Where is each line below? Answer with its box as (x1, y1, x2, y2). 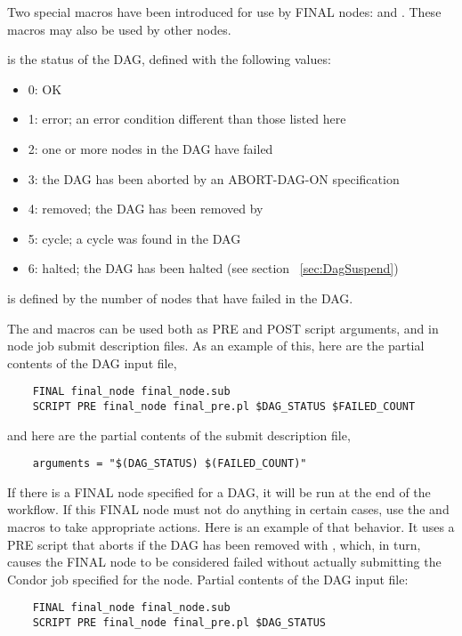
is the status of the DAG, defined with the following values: (7, 50, 331, 68)
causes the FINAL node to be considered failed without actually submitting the (7, 552, 442, 571)
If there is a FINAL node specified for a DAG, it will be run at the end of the (7, 482, 431, 501)
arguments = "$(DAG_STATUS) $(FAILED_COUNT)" (32, 457, 307, 471)
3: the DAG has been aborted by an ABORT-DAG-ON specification (28, 169, 400, 188)
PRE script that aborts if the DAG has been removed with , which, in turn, (7, 535, 421, 553)
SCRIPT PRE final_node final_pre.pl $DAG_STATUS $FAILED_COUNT (32, 399, 416, 413)
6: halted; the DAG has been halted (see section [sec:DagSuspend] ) (28, 259, 399, 278)
